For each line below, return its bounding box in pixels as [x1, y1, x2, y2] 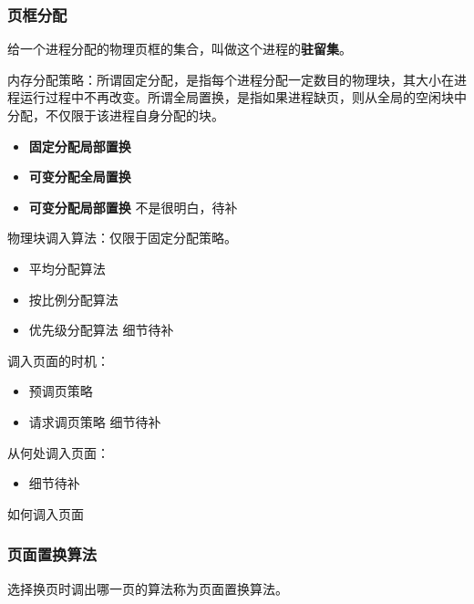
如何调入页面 [7, 504, 84, 523]
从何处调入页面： [7, 443, 109, 462]
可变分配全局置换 [28, 167, 131, 186]
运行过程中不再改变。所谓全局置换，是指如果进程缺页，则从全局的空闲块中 [19, 88, 467, 107]
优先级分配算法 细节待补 [28, 320, 174, 339]
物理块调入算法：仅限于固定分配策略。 [7, 228, 237, 247]
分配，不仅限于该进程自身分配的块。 [7, 106, 224, 124]
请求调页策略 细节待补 [28, 411, 161, 431]
